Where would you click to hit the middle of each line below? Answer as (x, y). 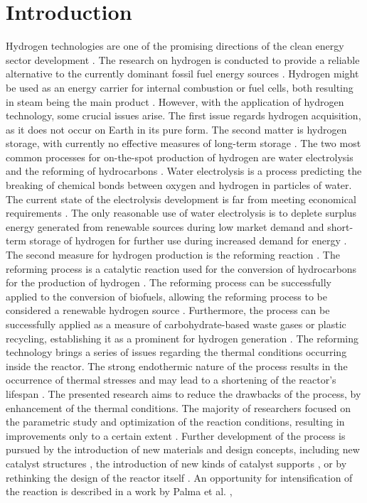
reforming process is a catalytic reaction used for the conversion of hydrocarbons (181, 268)
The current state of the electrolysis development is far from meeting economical (181, 199)
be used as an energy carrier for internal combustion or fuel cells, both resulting (180, 87)
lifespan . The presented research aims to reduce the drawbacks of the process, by (183, 393)
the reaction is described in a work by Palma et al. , (119, 491)
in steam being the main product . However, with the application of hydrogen (175, 101)
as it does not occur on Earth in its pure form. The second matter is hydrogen (176, 129)
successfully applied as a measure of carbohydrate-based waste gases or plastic (176, 324)
